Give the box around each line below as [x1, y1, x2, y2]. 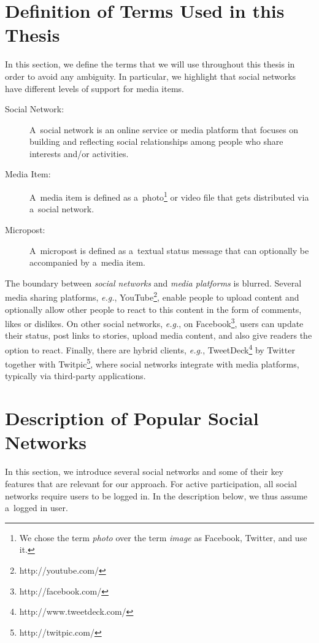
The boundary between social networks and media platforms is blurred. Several [5, 276, 302, 289]
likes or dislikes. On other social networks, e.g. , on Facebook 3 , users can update [5, 315, 304, 329]
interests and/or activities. [29, 147, 129, 160]
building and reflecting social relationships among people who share [29, 135, 283, 148]
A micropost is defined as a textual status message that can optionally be [29, 244, 309, 256]
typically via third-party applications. [5, 369, 146, 382]
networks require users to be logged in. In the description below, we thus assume [5, 489, 308, 502]
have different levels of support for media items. [5, 82, 184, 94]
